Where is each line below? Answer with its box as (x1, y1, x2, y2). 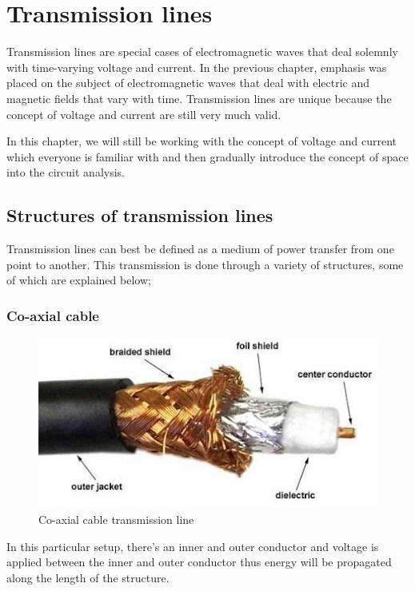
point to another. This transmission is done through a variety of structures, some (6, 256, 404, 272)
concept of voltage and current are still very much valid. (6, 105, 281, 122)
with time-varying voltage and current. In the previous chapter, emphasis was (6, 58, 387, 75)
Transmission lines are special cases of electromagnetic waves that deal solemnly (6, 43, 398, 60)
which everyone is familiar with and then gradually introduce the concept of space (6, 148, 409, 165)
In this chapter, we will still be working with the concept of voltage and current (6, 133, 397, 149)
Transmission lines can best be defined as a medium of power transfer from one (6, 240, 394, 257)
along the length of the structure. (6, 569, 170, 585)
